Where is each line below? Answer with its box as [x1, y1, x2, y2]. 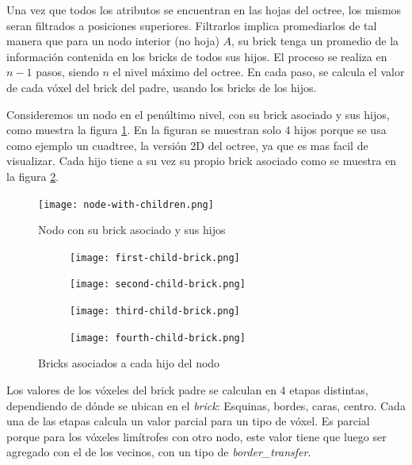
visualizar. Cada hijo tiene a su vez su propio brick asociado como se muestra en [6, 152, 397, 169]
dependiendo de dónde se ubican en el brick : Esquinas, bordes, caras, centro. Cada [6, 397, 406, 413]
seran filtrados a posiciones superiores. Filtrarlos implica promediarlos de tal [6, 17, 377, 33]
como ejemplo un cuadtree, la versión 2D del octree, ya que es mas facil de [6, 136, 368, 153]
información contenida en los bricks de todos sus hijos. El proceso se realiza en [6, 48, 387, 64]
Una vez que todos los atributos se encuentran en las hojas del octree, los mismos [6, 2, 402, 17]
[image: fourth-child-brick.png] [70, 332, 246, 344]
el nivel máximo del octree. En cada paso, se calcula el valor [113, 63, 405, 80]
